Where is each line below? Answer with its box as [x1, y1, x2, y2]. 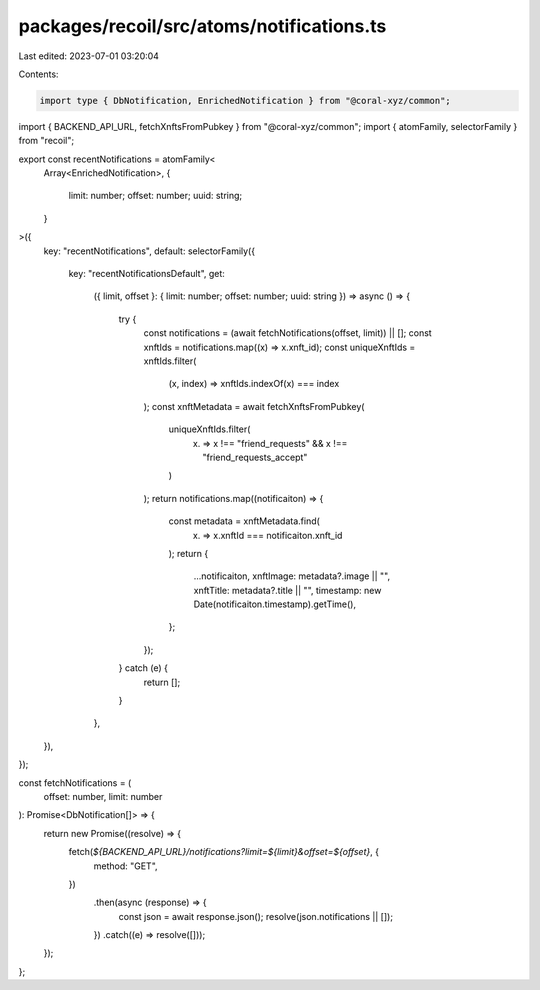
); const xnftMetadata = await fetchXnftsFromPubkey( [143, 400, 365, 412]
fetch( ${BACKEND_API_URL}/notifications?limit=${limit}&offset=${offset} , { [68, 846, 380, 858]
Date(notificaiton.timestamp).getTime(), [193, 598, 357, 610]
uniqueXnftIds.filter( [168, 423, 251, 435]
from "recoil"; [18, 135, 75, 147]
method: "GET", [93, 860, 159, 872]
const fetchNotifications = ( [18, 776, 132, 789]
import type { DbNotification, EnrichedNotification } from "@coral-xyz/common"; [39, 95, 452, 106]
